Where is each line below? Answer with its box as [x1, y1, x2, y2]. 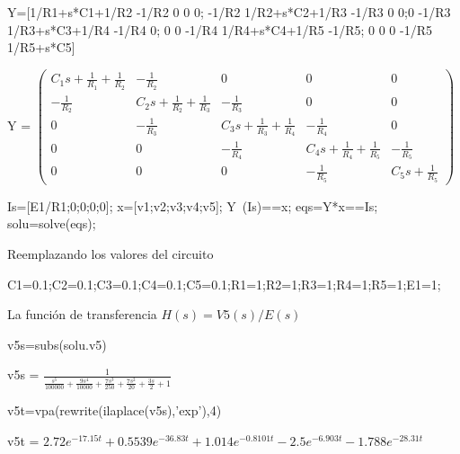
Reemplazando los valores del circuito [7, 244, 214, 263]
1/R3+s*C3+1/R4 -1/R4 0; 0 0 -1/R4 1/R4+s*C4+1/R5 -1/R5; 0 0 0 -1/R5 [7, 20, 432, 39]
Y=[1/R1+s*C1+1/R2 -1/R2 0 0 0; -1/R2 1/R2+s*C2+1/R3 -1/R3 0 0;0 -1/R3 [7, 3, 451, 21]
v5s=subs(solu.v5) [7, 334, 107, 353]
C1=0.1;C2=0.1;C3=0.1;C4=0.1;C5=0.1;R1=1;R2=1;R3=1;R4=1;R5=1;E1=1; [7, 274, 441, 293]
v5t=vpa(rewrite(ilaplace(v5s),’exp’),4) [7, 401, 222, 420]
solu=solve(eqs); [7, 214, 96, 233]
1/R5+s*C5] [7, 38, 75, 57]
